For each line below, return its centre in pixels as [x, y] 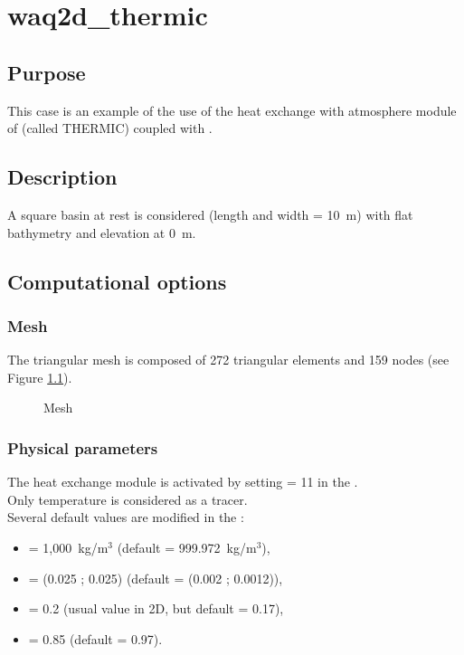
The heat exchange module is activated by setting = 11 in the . [183, 482]
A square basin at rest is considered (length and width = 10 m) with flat [210, 214]
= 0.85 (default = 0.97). [95, 638]
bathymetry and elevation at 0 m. [102, 232]
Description [62, 177]
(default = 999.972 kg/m [187, 547]
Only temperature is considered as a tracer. [128, 499]
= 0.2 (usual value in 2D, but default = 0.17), [156, 608]
